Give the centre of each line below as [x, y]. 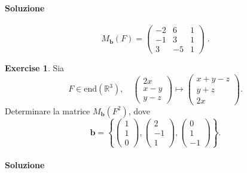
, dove [139, 110]
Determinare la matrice [48, 110]
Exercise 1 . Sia [35, 67]
